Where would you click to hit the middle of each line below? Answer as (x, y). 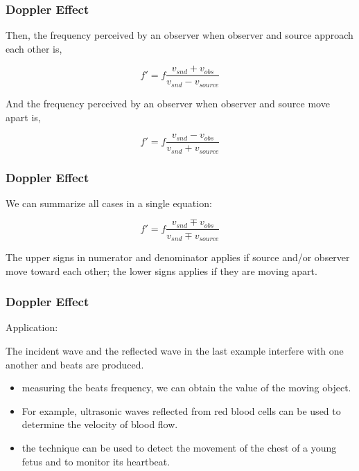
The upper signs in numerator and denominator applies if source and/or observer (178, 257)
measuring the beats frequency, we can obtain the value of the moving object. (186, 388)
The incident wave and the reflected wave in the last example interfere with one (175, 350)
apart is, (23, 117)
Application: (32, 327)
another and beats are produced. (75, 364)
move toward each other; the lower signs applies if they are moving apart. (161, 270)
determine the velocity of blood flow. (100, 424)
